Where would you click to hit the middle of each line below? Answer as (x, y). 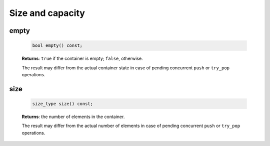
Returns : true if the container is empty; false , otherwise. (82, 59)
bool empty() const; (57, 46)
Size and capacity (47, 13)
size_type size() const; (63, 104)
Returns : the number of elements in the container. (73, 117)
